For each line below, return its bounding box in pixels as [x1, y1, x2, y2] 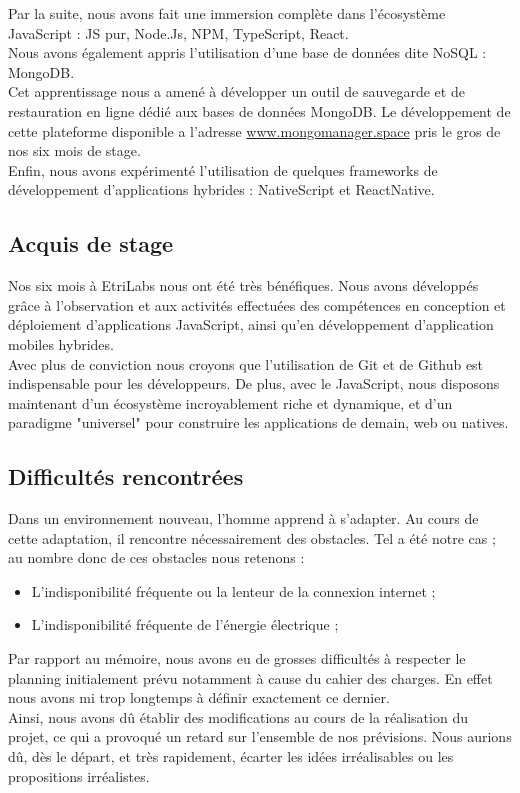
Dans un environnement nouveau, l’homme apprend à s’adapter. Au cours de [8, 508, 479, 529]
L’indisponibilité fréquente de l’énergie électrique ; [31, 614, 339, 635]
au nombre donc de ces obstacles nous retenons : [8, 547, 305, 568]
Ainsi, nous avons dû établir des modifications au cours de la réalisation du [8, 706, 468, 727]
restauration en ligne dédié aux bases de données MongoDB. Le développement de [8, 100, 511, 121]
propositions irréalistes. [8, 765, 150, 786]
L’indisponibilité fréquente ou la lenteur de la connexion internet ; [31, 580, 436, 601]
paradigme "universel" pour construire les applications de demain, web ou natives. [8, 412, 509, 433]
